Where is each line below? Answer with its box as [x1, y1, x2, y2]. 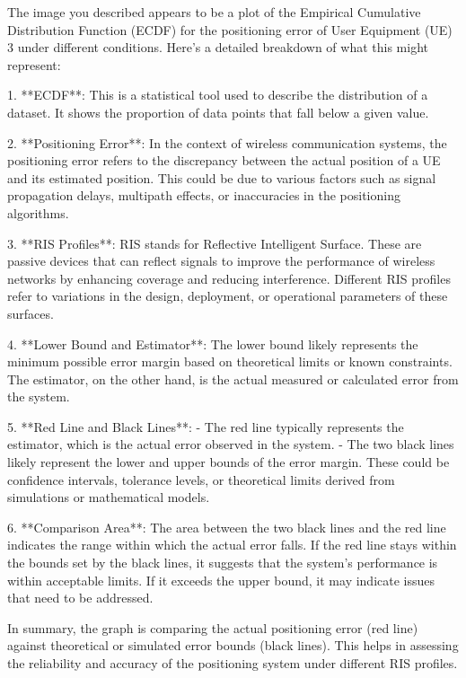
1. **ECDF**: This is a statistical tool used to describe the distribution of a [7, 85, 428, 104]
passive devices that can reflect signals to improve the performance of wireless [7, 251, 435, 270]
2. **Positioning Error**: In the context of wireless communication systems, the [7, 133, 447, 152]
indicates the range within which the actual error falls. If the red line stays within [7, 535, 457, 554]
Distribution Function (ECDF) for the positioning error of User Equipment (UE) [7, 20, 453, 39]
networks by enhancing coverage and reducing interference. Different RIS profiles [7, 269, 451, 287]
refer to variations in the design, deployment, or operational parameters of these [7, 286, 448, 305]
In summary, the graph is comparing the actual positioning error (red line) [7, 618, 418, 637]
